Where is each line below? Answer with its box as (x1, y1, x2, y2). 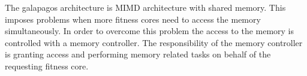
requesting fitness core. (5, 59, 89, 72)
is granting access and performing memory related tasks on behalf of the (5, 48, 271, 60)
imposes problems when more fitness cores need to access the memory (5, 13, 261, 25)
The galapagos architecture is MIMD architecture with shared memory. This (5, 1, 286, 13)
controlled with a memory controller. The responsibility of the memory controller (5, 36, 303, 48)
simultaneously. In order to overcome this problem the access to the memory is (5, 25, 294, 37)
